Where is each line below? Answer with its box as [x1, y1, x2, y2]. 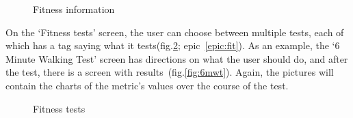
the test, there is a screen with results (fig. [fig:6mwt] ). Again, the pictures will [5, 65, 334, 79]
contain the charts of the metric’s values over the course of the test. [5, 78, 289, 92]
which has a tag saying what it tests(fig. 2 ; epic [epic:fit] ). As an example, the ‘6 [5, 38, 340, 53]
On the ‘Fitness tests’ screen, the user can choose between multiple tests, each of [5, 25, 344, 39]
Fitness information [33, 2, 115, 16]
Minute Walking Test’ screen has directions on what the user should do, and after [5, 51, 348, 65]
